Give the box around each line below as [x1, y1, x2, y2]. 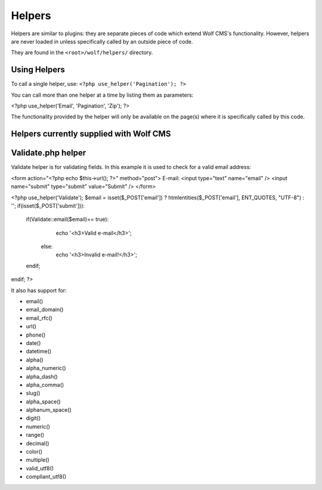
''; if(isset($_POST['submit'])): [11, 202, 85, 209]
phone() [26, 331, 46, 338]
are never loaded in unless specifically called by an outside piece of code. [11, 38, 193, 45]
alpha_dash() [26, 373, 58, 380]
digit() [26, 415, 41, 422]
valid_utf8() [26, 464, 54, 471]
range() [26, 432, 45, 439]
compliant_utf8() [26, 473, 67, 480]
